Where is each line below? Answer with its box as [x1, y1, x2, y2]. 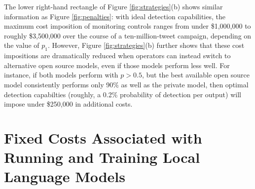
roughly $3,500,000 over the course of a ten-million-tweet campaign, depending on [4, 30, 252, 40]
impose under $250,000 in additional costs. [4, 99, 133, 109]
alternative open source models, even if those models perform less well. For [4, 60, 230, 70]
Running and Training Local [4, 147, 200, 167]
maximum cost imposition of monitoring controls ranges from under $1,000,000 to [4, 21, 251, 31]
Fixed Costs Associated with [4, 127, 202, 148]
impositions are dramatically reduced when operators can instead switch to [4, 50, 231, 61]
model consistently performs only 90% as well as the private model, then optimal [4, 79, 249, 89]
